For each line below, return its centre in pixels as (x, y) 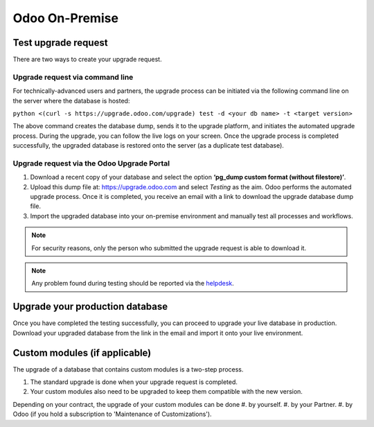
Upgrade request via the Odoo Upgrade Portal (91, 163)
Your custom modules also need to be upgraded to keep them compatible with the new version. (166, 392)
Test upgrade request (60, 43)
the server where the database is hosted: (71, 101)
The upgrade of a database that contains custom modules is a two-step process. (128, 369)
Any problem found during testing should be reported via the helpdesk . (133, 284)
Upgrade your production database (90, 307)
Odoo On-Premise (66, 18)
